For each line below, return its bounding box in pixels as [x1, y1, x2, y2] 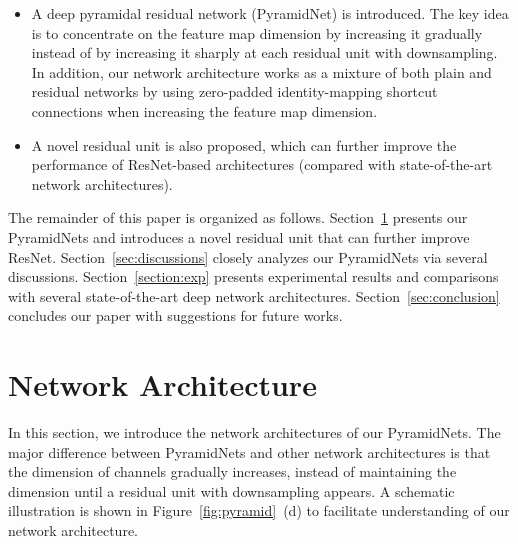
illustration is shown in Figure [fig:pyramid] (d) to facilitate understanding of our [8, 500, 510, 521]
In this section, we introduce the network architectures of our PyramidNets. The [8, 422, 501, 443]
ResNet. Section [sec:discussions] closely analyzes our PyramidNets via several [8, 246, 488, 267]
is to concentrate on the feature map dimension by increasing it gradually [31, 22, 483, 43]
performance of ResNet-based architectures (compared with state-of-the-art [31, 154, 493, 175]
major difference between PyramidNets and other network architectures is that [8, 441, 491, 462]
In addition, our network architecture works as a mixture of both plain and [31, 61, 492, 82]
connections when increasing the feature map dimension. [31, 100, 378, 121]
